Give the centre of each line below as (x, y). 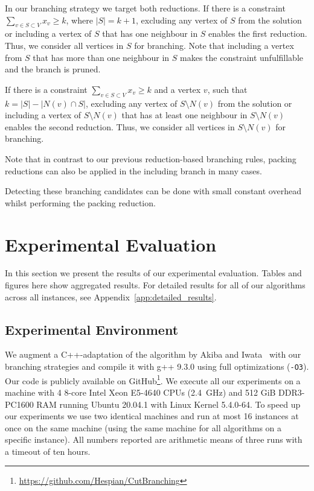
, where (79, 20)
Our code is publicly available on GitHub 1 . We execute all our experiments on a (153, 379)
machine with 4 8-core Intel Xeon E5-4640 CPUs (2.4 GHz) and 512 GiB (140, 392)
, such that (227, 89)
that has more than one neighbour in (101, 57)
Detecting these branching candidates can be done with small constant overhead (153, 191)
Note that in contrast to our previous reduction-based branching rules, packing (151, 158)
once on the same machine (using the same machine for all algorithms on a (143, 427)
